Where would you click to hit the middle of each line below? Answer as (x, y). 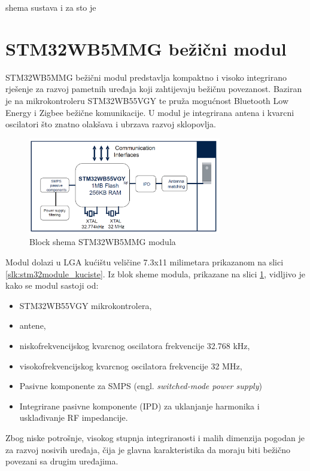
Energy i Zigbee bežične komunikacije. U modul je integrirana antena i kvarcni (150, 112)
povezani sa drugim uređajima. (62, 461)
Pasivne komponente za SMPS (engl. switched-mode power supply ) (141, 386)
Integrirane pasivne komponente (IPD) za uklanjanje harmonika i (139, 406)
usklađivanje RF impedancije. (74, 418)
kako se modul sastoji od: (52, 285)
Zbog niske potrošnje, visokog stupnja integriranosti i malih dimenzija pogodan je (155, 437)
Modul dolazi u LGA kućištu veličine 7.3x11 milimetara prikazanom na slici (145, 262)
